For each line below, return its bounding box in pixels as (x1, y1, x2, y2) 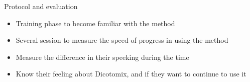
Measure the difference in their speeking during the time (16, 51, 189, 62)
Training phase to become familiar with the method (16, 18, 175, 28)
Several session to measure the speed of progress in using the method (16, 35, 228, 45)
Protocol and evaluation (4, 1, 78, 11)
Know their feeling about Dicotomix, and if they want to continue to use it (16, 68, 246, 79)
